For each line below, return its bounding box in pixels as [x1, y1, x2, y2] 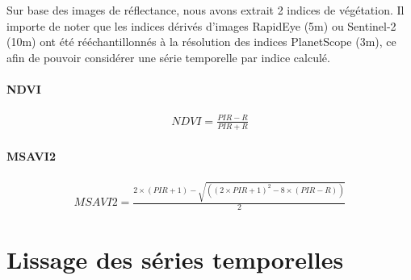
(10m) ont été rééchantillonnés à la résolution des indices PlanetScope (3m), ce [6, 33, 396, 50]
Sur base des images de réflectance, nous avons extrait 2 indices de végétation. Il [6, 2, 405, 18]
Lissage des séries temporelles [6, 243, 344, 276]
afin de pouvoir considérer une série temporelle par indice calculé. [6, 48, 330, 65]
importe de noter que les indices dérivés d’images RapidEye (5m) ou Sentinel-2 [6, 17, 396, 34]
